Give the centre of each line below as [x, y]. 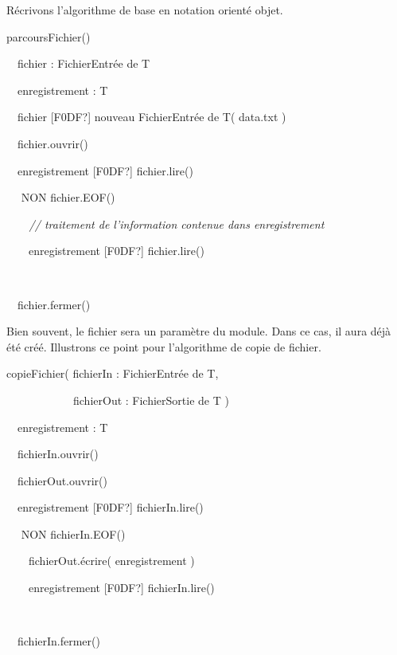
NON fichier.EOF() [68, 197]
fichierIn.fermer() [58, 641]
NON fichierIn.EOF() [73, 533]
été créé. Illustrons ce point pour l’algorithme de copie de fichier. [164, 346]
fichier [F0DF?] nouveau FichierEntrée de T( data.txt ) [152, 117]
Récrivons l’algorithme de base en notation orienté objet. [145, 10]
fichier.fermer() [54, 304]
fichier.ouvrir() [53, 143]
